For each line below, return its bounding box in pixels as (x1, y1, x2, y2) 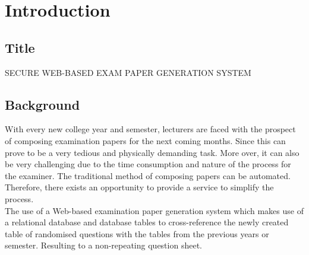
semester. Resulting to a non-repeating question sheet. (5, 239, 202, 251)
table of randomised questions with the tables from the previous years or (5, 227, 269, 240)
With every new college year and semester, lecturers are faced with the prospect (5, 123, 296, 135)
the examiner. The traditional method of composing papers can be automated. (5, 169, 291, 181)
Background (5, 95, 80, 113)
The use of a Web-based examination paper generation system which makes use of (5, 204, 304, 216)
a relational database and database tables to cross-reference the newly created (5, 216, 289, 228)
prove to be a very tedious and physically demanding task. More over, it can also (5, 146, 299, 158)
